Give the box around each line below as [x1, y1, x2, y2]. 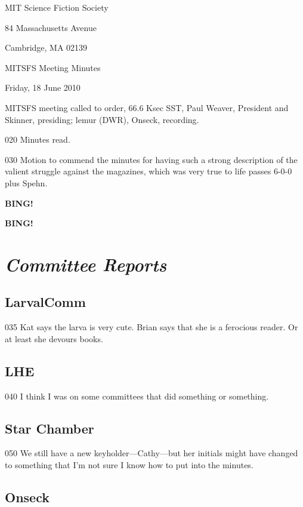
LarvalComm [5, 293, 86, 311]
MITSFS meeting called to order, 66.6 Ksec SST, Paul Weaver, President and [5, 101, 289, 113]
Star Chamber [5, 419, 94, 437]
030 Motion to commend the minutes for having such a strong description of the [5, 153, 298, 165]
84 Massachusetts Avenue [5, 21, 97, 33]
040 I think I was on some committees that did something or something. [5, 389, 269, 402]
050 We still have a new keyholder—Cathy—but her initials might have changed [5, 447, 298, 459]
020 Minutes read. [5, 133, 70, 146]
